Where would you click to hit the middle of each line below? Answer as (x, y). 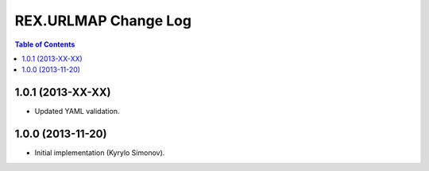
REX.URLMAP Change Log (103, 21)
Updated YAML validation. (77, 112)
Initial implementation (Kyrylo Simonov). (100, 153)
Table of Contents (45, 44)
